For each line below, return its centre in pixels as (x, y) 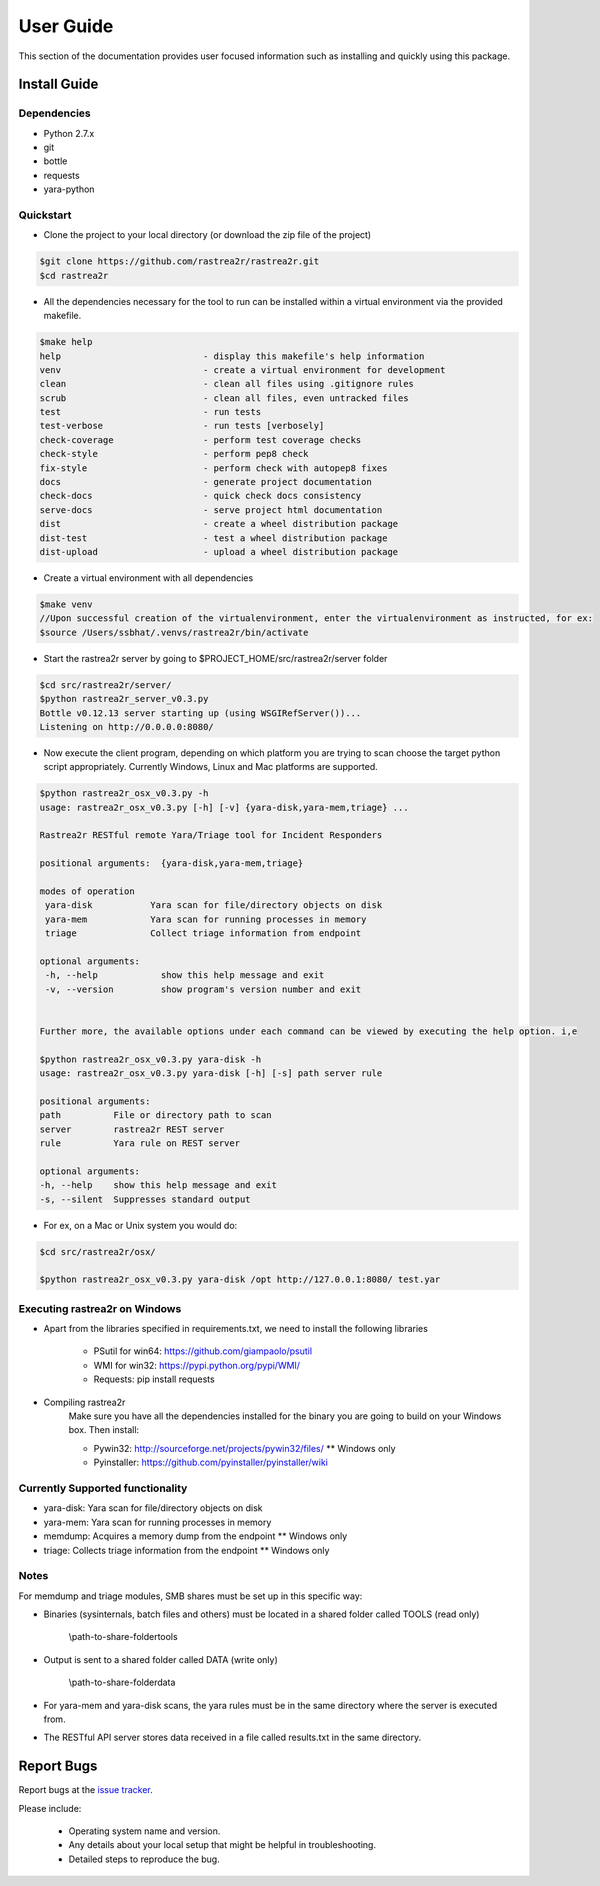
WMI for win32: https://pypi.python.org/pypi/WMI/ (196, 1365)
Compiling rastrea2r (84, 1402)
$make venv (66, 604)
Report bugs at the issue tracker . (86, 1790)
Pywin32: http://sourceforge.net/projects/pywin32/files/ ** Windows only (244, 1448)
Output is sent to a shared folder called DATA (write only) (161, 1659)
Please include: (50, 1808)
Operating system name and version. (144, 1831)
